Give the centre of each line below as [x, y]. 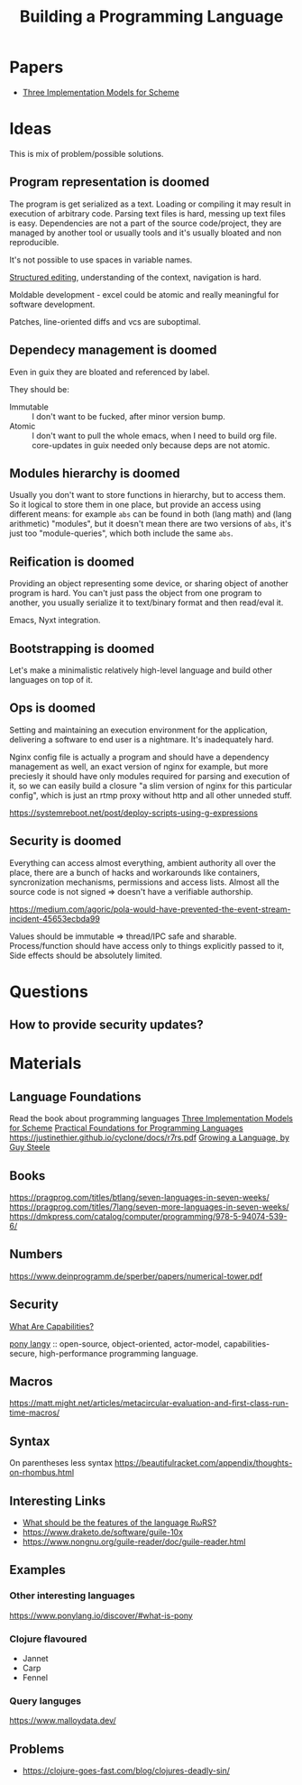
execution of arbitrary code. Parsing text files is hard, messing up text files [147, 213]
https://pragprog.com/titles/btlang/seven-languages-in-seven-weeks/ [140, 1197]
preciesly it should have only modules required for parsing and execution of [150, 776]
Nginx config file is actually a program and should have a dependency [139, 757]
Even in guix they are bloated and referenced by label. [110, 372]
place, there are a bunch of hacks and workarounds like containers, [135, 872]
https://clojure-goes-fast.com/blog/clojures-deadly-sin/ [126, 1771]
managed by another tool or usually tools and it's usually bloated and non [146, 233]
